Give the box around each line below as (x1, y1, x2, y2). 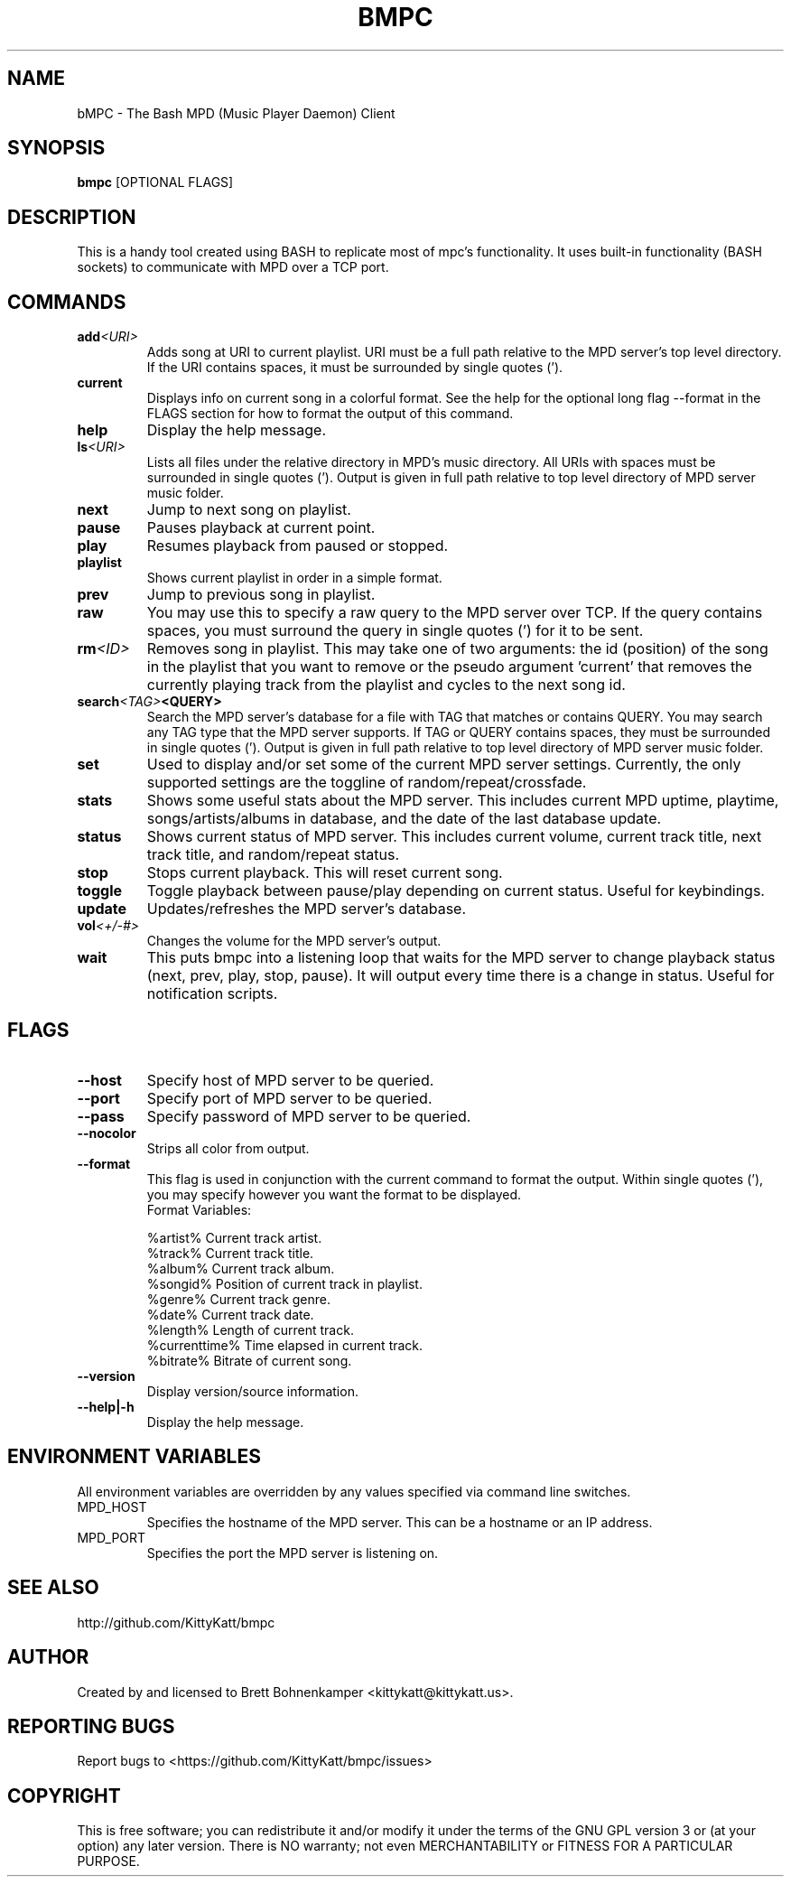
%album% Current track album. (146, 1260, 335, 1276)
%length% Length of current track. (146, 1321, 354, 1338)
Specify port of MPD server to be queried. (146, 1088, 433, 1107)
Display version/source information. (146, 1383, 358, 1399)
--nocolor (77, 1124, 136, 1141)
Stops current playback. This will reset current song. (146, 863, 503, 882)
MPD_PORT (77, 1529, 146, 1545)
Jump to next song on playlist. (146, 500, 351, 519)
